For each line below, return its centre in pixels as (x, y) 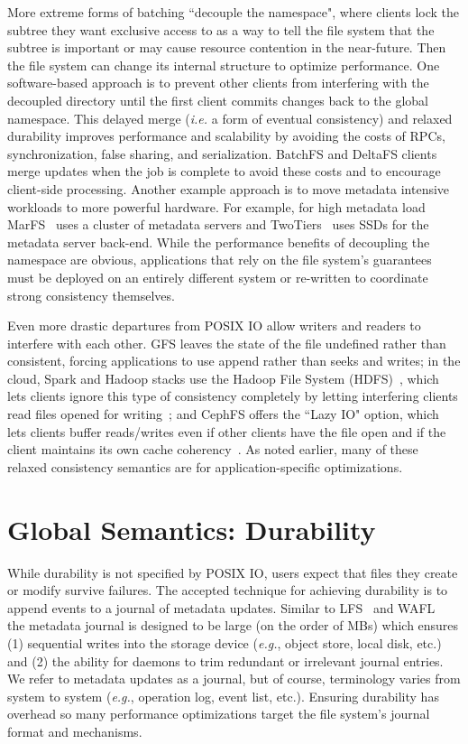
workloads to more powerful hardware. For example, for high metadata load (216, 206)
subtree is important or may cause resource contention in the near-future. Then (227, 47)
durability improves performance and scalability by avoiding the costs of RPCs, (226, 136)
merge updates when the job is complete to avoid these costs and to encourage (224, 171)
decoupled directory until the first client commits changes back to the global (218, 100)
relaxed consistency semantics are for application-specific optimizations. (205, 466)
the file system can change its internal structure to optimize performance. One (224, 65)
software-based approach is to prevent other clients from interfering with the (218, 83)
